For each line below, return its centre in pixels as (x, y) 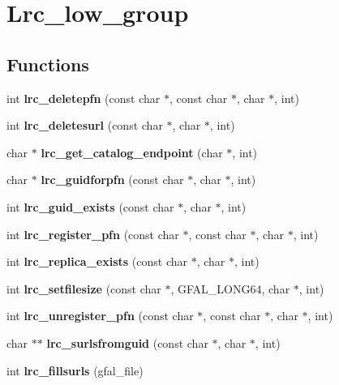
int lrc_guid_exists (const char (90, 206)
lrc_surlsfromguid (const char (127, 342)
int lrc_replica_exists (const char (97, 261)
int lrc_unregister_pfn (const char (100, 316)
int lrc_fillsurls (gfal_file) (75, 370)
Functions (48, 64)
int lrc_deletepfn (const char (84, 98)
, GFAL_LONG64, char (230, 288)
